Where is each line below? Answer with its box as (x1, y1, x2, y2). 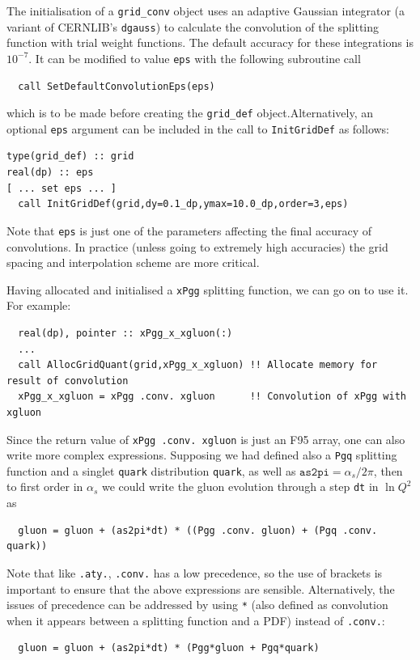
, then (373, 462, 403, 479)
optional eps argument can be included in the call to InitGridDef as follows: (6, 120, 390, 137)
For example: (6, 297, 71, 314)
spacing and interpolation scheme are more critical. (6, 254, 260, 271)
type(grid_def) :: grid (6, 150, 134, 163)
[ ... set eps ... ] (6, 182, 117, 194)
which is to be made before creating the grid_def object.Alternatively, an (6, 104, 373, 121)
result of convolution (6, 374, 129, 387)
